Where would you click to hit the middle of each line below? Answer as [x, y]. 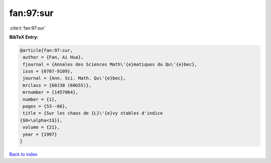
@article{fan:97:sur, [46, 50]
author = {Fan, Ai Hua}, [53, 57]
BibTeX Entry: [24, 37]
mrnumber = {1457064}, [51, 92]
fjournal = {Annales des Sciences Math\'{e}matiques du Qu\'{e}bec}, [110, 64]
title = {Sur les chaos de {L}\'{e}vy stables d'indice [93, 113]
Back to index [23, 154]
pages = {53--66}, [45, 106]
